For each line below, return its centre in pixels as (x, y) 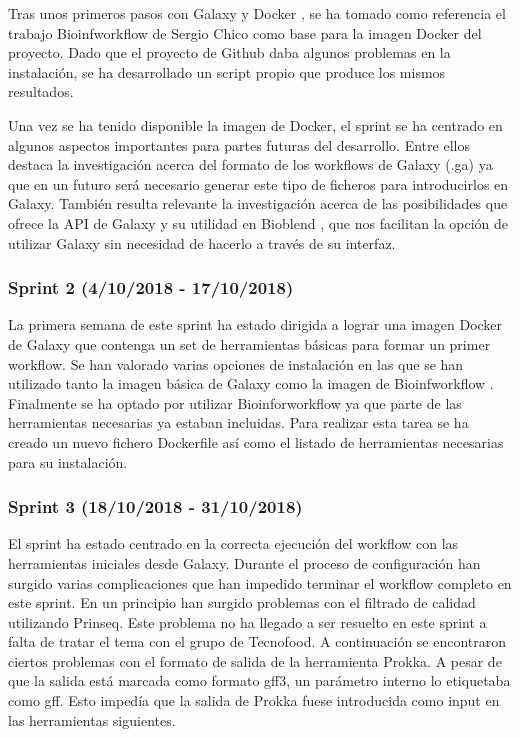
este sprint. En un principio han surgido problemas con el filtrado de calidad (242, 602)
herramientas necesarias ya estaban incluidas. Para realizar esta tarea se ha (238, 422)
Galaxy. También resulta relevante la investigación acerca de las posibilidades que (258, 203)
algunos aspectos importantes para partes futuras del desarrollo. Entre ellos (239, 144)
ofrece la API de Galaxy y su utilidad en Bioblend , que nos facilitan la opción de (258, 222)
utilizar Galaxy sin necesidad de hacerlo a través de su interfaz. (202, 242)
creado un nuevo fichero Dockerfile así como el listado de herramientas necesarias (256, 441)
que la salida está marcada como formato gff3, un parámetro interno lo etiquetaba (259, 680)
